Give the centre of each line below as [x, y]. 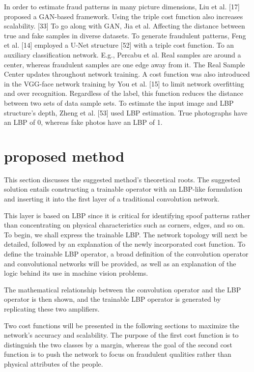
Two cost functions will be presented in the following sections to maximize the [122, 325]
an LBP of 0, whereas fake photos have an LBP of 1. [83, 122]
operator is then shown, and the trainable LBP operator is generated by [113, 299]
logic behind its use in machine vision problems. [76, 273]
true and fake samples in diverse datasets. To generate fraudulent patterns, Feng [125, 35]
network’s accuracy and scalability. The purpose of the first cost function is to [121, 335]
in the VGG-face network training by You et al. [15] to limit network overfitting [124, 83]
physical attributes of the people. [54, 363]
